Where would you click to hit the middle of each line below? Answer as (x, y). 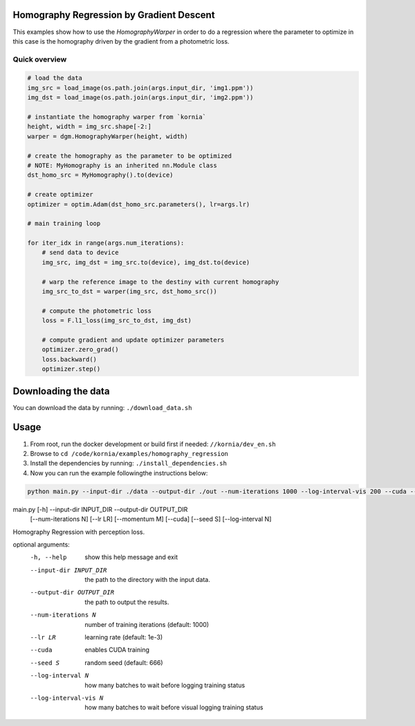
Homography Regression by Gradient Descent (114, 15)
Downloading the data (61, 391)
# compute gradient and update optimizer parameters (133, 340)
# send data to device (80, 253)
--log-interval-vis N (67, 698)
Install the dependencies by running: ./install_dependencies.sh (129, 463)
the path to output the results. (127, 602)
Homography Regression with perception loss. (79, 532)
